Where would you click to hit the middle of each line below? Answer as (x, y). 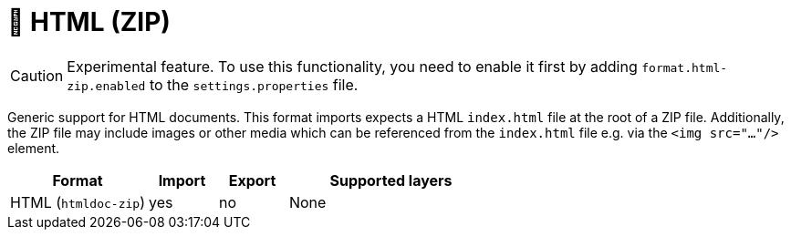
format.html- (685, 67)
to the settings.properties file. (254, 84)
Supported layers (391, 180)
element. (34, 148)
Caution (37, 75)
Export (252, 180)
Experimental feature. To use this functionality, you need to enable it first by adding (352, 66)
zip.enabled (106, 86)
